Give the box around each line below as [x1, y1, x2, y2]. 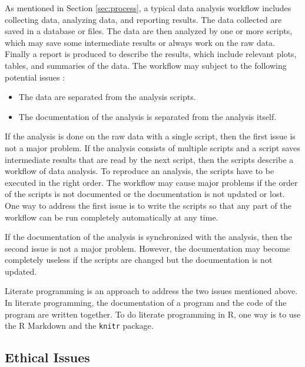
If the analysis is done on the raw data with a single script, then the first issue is [5, 130, 296, 142]
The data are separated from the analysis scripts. [18, 91, 196, 103]
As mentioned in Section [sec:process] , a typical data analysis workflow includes [5, 2, 291, 14]
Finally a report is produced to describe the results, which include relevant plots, [5, 48, 297, 60]
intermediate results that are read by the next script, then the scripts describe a [5, 153, 294, 165]
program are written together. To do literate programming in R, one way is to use [5, 308, 301, 320]
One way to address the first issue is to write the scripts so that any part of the [5, 199, 291, 211]
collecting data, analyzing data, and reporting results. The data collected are [5, 13, 282, 25]
